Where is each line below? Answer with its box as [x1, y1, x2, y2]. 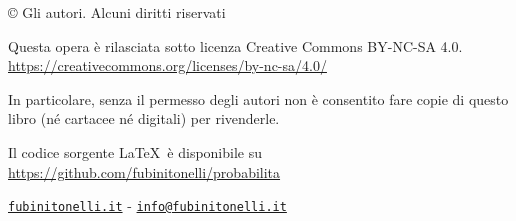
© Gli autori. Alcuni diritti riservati [8, 2, 226, 22]
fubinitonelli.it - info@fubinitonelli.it [8, 195, 287, 216]
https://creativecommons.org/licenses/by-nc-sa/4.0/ [8, 55, 327, 76]
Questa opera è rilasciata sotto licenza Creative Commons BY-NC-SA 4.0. [8, 35, 463, 56]
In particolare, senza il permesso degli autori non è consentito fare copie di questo [8, 88, 509, 109]
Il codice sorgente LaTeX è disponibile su [8, 141, 263, 162]
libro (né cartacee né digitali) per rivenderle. [8, 108, 280, 129]
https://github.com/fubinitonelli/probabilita [8, 161, 281, 182]
